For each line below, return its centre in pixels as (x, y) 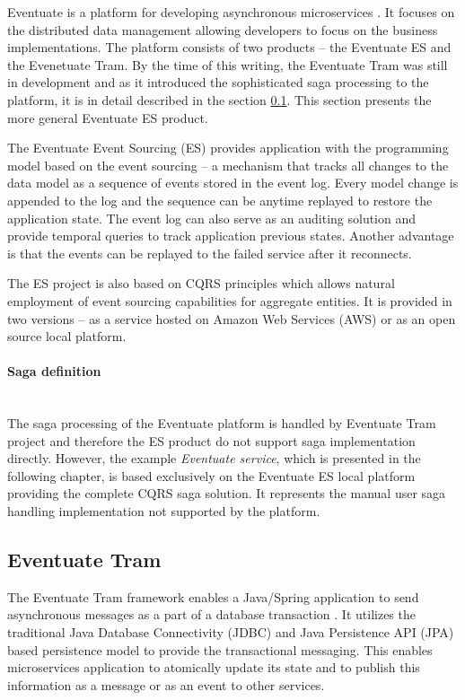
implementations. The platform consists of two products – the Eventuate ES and (229, 47)
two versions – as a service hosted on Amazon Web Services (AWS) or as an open (232, 318)
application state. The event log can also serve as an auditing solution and (212, 218)
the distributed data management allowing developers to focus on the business (223, 29)
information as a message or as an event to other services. (166, 684)
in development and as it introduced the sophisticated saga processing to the (218, 82)
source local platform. (67, 336)
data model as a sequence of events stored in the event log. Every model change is (233, 183)
